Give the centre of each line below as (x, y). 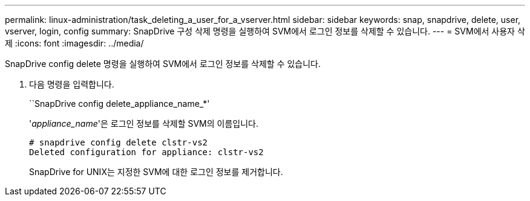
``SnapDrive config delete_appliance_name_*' (119, 104)
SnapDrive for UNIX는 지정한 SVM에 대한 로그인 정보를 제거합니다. (156, 172)
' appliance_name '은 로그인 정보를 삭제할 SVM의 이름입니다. (144, 123)
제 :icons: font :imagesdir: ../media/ (74, 43)
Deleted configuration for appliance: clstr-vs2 (146, 152)
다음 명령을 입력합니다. (72, 84)
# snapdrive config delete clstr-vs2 (119, 142)
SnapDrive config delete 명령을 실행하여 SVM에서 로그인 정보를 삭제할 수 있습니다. (163, 64)
